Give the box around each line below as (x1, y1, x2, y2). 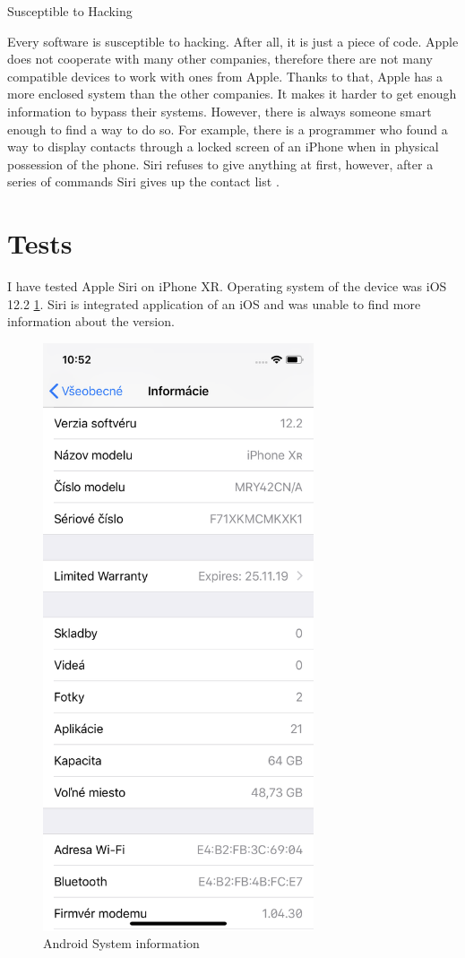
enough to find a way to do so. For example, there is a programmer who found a (7, 119, 448, 138)
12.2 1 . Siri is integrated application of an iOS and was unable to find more (7, 294, 421, 313)
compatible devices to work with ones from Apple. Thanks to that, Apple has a (7, 66, 443, 85)
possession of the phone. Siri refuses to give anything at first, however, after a (7, 154, 434, 173)
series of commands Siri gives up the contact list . (7, 172, 280, 191)
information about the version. (7, 312, 175, 331)
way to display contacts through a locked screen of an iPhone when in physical (7, 137, 439, 156)
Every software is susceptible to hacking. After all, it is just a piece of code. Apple (7, 31, 459, 50)
